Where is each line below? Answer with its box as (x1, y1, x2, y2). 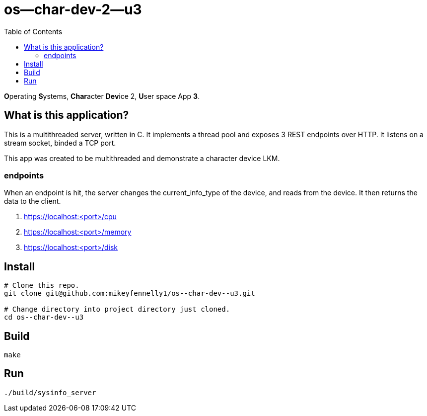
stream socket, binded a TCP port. (4, 138, 116, 147)
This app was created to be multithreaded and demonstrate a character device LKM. (4, 154, 280, 163)
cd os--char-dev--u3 (4, 313, 84, 322)
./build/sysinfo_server (4, 388, 96, 397)
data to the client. (4, 197, 61, 206)
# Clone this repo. (4, 281, 79, 290)
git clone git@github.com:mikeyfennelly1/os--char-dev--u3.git (4, 289, 255, 298)
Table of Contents (4, 27, 63, 36)
